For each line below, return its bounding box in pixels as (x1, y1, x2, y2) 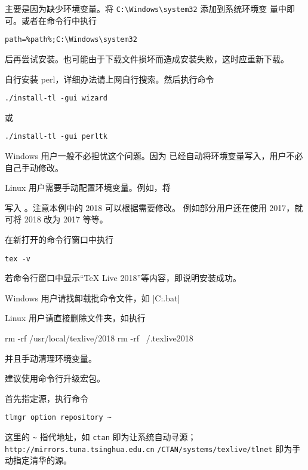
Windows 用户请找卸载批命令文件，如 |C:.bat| (5, 291, 180, 304)
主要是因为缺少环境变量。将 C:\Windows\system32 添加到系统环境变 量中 (5, 2, 287, 14)
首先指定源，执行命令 (5, 392, 88, 404)
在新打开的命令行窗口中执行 (5, 233, 113, 245)
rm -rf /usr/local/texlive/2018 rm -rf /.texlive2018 (5, 332, 193, 344)
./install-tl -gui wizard (5, 94, 107, 103)
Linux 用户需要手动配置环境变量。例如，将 (5, 181, 171, 194)
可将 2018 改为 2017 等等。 (5, 213, 108, 225)
